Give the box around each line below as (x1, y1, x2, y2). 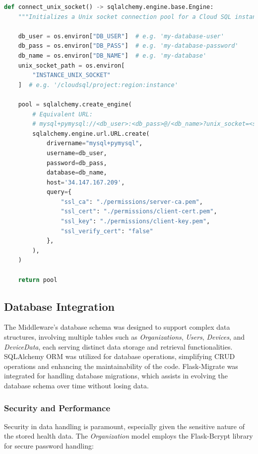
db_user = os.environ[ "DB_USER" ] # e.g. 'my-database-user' (18, 32, 224, 40)
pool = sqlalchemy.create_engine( (18, 100, 132, 108)
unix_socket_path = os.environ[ (18, 62, 125, 69)
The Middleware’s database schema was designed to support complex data (4, 322, 230, 332)
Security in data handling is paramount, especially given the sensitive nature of (4, 421, 245, 431)
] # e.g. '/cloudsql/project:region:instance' (18, 81, 178, 89)
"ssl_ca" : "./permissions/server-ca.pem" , (61, 198, 203, 205)
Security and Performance (4, 401, 111, 414)
